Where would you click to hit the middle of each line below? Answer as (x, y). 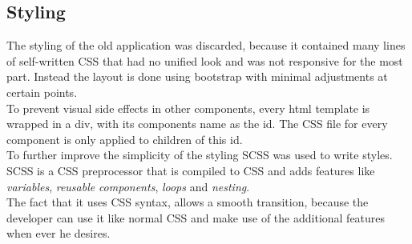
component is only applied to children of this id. (125, 139)
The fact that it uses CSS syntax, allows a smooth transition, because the (188, 202)
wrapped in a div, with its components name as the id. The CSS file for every (197, 124)
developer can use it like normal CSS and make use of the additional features (196, 217)
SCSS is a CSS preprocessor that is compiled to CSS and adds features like (191, 170)
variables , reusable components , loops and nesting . (128, 186)
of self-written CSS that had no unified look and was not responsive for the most (205, 60)
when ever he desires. (59, 233)
